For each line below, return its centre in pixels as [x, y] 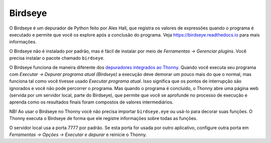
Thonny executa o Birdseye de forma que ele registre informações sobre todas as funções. [103, 118]
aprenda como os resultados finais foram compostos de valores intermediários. [91, 102]
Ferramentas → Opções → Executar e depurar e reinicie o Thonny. [78, 134]
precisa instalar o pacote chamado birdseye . [57, 58]
